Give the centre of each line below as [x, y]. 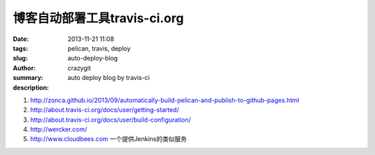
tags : [20, 48]
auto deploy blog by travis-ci [109, 78]
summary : [28, 78]
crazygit [80, 68]
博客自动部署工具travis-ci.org [98, 18]
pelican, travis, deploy [99, 48]
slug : [20, 58]
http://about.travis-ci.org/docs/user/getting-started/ [105, 110]
